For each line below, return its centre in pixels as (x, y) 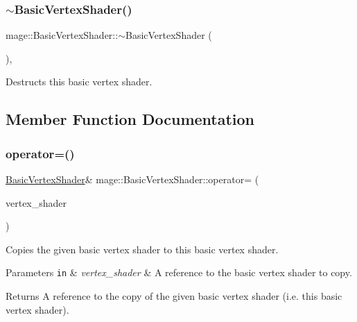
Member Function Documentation (130, 119)
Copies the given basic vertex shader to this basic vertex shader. (142, 249)
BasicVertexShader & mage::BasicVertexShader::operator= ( (132, 179)
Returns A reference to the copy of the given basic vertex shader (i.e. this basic (174, 296)
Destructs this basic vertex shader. (79, 82)
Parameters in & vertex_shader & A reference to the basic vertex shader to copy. (179, 272)
